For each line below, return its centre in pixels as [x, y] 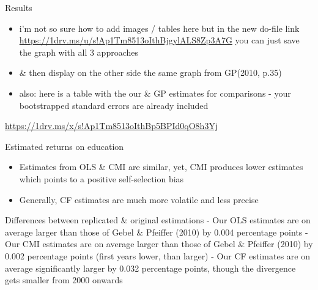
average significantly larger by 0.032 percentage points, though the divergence [150, 268]
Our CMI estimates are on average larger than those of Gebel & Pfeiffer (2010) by [159, 244]
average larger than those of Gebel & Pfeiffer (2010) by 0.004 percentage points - [157, 232]
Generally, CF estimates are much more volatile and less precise [139, 199]
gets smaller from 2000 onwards [64, 280]
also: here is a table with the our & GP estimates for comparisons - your [155, 93]
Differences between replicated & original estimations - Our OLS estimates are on [158, 220]
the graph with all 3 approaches [79, 52]
